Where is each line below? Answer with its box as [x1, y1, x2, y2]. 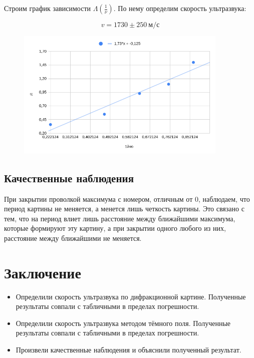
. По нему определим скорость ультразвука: [113, 3, 246, 13]
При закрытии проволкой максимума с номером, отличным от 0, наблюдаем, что [4, 193, 250, 204]
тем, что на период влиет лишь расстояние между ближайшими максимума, [4, 213, 235, 223]
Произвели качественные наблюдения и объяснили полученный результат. [16, 344, 241, 354]
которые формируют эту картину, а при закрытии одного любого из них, [4, 223, 226, 233]
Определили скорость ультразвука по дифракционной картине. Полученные [16, 291, 246, 301]
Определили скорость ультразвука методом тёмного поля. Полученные [16, 317, 231, 328]
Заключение [4, 262, 81, 282]
